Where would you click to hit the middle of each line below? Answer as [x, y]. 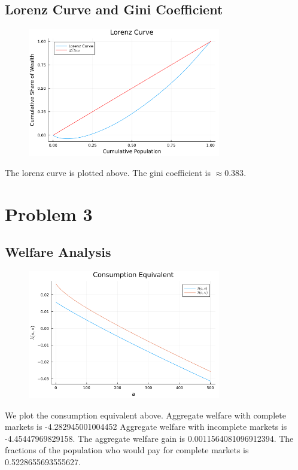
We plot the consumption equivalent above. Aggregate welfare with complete [145, 415]
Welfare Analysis [58, 252]
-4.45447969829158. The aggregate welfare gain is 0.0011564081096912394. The [149, 438]
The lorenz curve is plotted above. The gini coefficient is [108, 172]
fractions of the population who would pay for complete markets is [127, 450]
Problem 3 [49, 213]
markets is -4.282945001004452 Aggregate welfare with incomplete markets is [146, 427]
